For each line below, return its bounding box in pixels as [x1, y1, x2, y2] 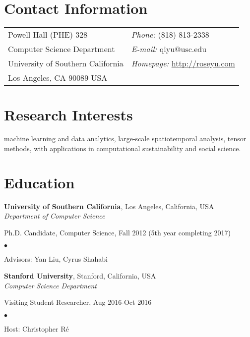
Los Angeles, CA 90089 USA [8, 72, 108, 84]
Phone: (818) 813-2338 [131, 29, 209, 41]
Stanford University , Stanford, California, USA [4, 270, 156, 281]
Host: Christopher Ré [4, 323, 69, 334]
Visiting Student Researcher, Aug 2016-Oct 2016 [4, 297, 152, 307]
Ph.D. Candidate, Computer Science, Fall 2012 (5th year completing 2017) [4, 227, 231, 237]
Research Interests [4, 105, 133, 125]
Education [4, 172, 75, 192]
